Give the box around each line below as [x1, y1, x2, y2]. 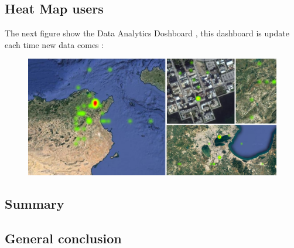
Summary [5, 195, 64, 213]
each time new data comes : [5, 38, 104, 50]
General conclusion [5, 229, 122, 247]
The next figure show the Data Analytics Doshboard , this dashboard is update [5, 27, 289, 39]
